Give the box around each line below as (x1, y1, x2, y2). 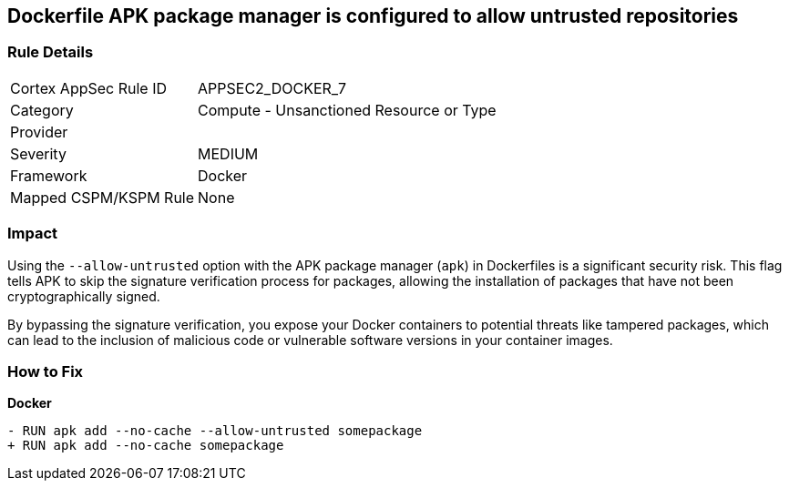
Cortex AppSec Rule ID (10, 78, 168, 97)
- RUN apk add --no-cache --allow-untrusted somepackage (7, 423, 423, 439)
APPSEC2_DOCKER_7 (198, 78, 347, 97)
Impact (7, 224, 58, 243)
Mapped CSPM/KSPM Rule (10, 188, 195, 207)
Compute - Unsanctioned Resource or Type (198, 100, 497, 119)
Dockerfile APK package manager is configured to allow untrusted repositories (7, 5, 739, 27)
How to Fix (7, 361, 84, 381)
